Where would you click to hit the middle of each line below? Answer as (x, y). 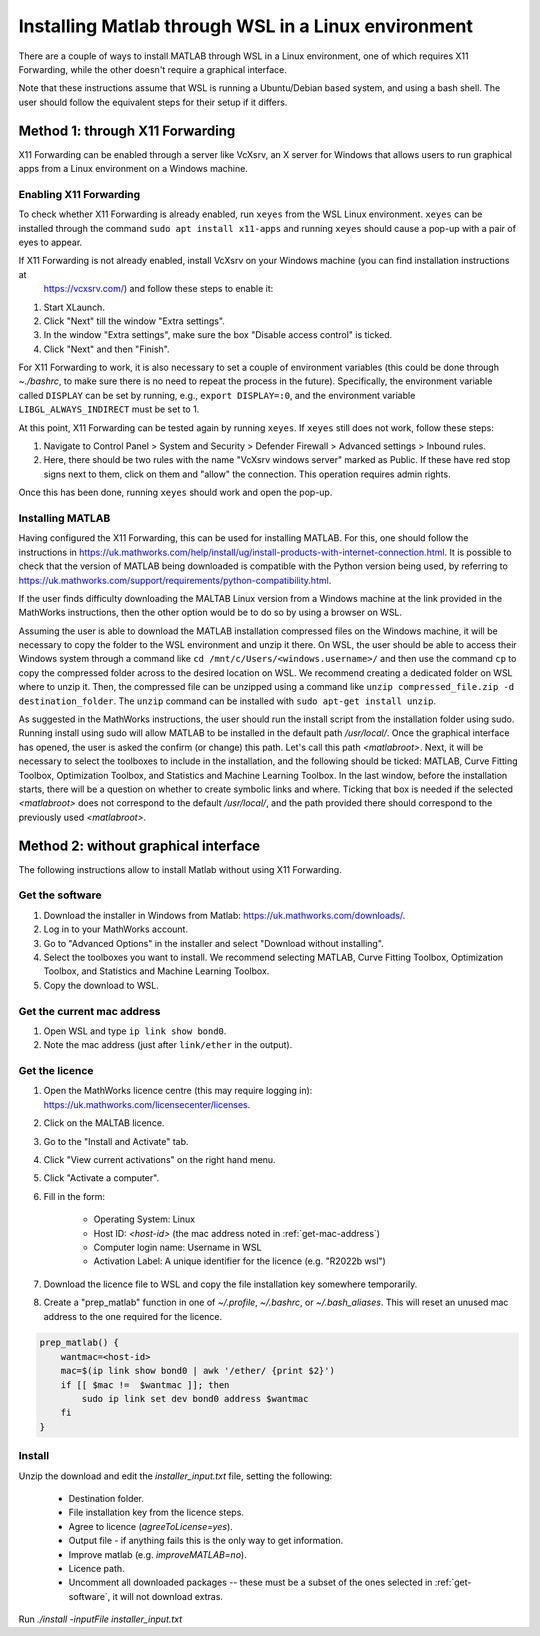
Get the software (60, 895)
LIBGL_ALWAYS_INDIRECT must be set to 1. (109, 409)
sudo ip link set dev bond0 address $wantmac (195, 1399)
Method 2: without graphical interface (139, 845)
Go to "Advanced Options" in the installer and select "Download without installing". (213, 943)
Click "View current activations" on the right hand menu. (159, 1159)
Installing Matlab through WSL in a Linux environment (246, 26)
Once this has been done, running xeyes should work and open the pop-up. (175, 492)
